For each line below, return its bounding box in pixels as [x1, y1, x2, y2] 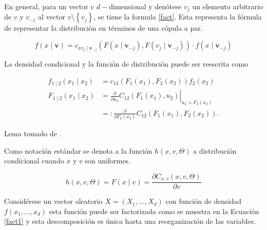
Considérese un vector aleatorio [4, 196, 103, 206]
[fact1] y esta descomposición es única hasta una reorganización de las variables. [4, 216, 256, 226]
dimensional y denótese [109, 1, 182, 11]
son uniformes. [85, 155, 131, 166]
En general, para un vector [4, 1, 88, 11]
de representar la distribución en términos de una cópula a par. [4, 23, 203, 33]
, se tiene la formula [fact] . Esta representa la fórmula [93, 11, 262, 22]
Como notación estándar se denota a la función [4, 145, 152, 156]
